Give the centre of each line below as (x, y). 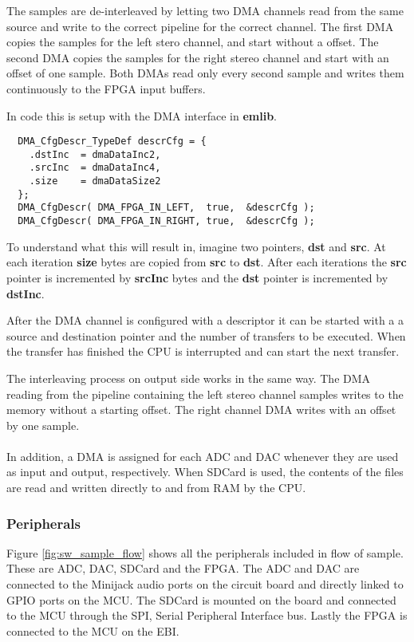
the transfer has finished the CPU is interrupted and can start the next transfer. (203, 351)
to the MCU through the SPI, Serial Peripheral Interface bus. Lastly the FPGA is (207, 615)
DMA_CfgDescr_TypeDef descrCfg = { (112, 142)
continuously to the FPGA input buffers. (106, 88)
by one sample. (43, 425)
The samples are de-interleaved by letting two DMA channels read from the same (205, 10)
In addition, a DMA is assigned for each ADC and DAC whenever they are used (203, 456)
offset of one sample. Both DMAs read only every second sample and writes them (205, 73)
